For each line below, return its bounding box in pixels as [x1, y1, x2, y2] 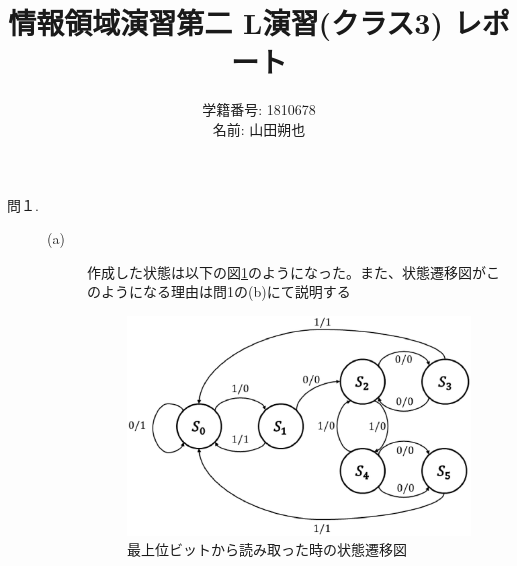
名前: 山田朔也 [212, 118, 306, 139]
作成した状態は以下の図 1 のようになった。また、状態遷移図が [87, 261, 486, 282]
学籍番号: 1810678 [202, 99, 316, 120]
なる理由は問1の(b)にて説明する [142, 281, 351, 302]
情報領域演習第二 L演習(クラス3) [8, 2, 443, 43]
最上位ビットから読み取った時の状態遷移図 [127, 539, 407, 560]
